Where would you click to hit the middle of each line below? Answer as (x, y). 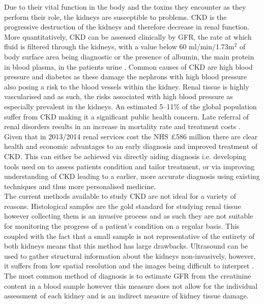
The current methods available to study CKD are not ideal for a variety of (120, 196)
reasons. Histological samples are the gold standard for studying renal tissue (123, 206)
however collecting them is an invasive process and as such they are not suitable (129, 216)
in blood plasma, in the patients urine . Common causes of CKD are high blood (128, 66)
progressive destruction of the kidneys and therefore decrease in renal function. (127, 27)
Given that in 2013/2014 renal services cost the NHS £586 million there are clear (131, 136)
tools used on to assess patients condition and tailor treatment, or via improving (129, 166)
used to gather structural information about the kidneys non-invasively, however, (130, 255)
